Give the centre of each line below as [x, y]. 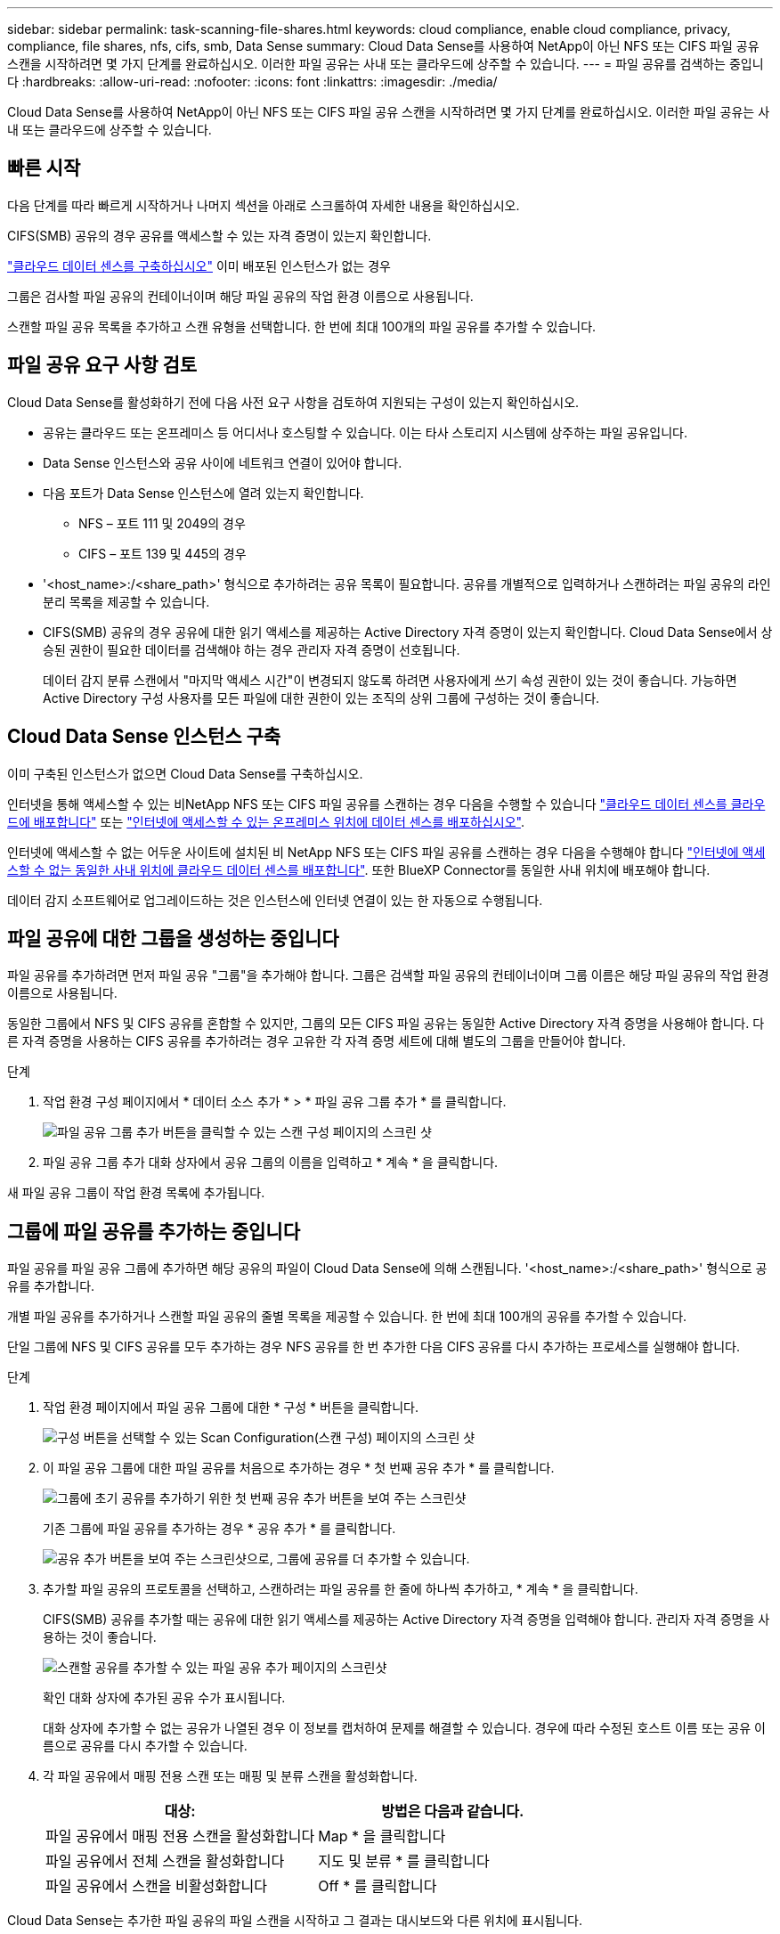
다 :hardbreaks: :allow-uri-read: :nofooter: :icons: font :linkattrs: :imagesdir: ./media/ [252, 82]
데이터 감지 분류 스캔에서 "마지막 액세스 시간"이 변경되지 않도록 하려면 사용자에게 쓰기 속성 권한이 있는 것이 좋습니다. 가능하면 [390, 680]
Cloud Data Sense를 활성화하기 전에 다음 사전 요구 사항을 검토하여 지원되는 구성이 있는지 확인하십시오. [293, 402]
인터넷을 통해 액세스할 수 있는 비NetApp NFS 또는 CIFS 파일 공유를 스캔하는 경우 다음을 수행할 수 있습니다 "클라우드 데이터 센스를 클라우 [386, 804]
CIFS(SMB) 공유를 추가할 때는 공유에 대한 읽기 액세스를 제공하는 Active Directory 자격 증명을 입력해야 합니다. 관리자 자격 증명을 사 [406, 1620]
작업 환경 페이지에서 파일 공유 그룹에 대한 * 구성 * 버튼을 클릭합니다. [231, 1408]
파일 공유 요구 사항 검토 [102, 365]
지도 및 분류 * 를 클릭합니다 [404, 1861]
